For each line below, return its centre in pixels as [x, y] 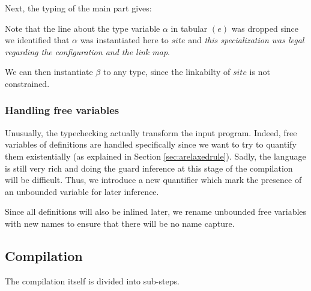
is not [260, 72]
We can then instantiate [49, 72]
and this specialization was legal [246, 40]
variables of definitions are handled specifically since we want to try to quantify [151, 144]
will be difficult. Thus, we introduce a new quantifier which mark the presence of [153, 180]
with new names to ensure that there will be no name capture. [120, 223]
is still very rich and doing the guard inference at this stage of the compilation [149, 168]
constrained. [27, 83]
